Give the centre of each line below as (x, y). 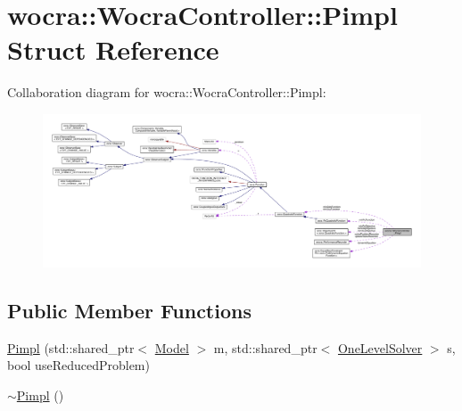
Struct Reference (113, 49)
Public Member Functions (129, 310)
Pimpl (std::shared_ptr (71, 347)
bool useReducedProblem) (78, 365)
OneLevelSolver (380, 347)
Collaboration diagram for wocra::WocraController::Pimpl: (167, 92)
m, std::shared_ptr (265, 347)
